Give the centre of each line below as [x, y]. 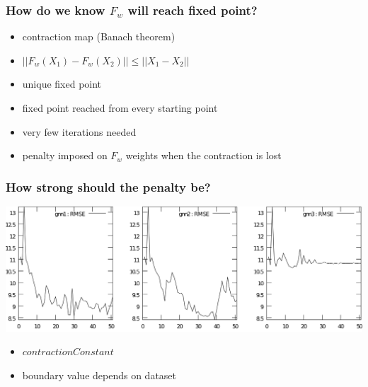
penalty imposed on [65, 155]
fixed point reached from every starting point [120, 108]
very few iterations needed [79, 131]
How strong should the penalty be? [108, 186]
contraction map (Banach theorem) [99, 36]
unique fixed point [62, 84]
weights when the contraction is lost [203, 155]
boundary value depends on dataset [99, 375]
